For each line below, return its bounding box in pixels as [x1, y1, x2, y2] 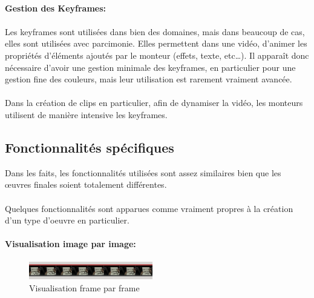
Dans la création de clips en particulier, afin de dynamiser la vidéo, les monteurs [5, 96, 303, 109]
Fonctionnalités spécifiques [5, 137, 174, 156]
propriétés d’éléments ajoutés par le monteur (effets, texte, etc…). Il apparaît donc [5, 48, 309, 61]
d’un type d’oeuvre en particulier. [5, 214, 129, 227]
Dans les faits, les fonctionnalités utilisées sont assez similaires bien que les [5, 166, 281, 179]
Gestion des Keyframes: [5, 1, 106, 14]
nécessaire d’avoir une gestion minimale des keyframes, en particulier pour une [5, 61, 296, 73]
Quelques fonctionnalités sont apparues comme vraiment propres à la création [5, 202, 293, 214]
